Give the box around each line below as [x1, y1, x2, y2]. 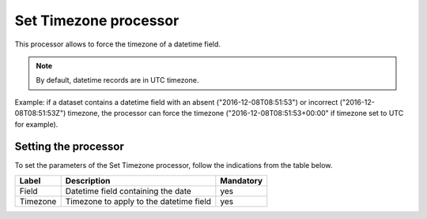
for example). [14, 119, 59, 129]
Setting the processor [14, 140, 124, 154]
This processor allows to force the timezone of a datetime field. [14, 39, 221, 49]
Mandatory [220, 175, 263, 186]
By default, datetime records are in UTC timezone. [36, 76, 199, 85]
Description [65, 175, 111, 186]
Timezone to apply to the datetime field [65, 195, 212, 206]
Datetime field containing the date [65, 185, 191, 196]
